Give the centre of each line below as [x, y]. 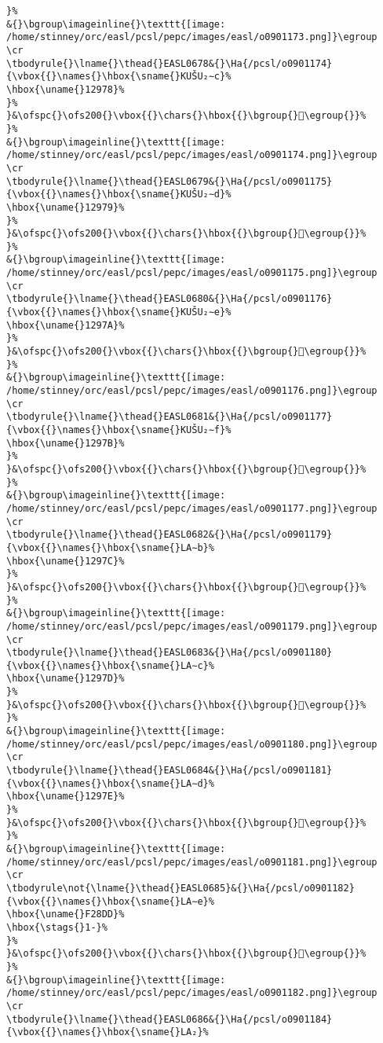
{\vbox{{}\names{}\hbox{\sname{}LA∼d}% [110, 783]
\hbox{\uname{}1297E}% [66, 797]
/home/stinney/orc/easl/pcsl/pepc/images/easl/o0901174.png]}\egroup [192, 155]
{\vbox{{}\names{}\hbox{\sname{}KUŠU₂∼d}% [119, 195]
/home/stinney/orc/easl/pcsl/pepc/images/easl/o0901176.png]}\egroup [192, 391]
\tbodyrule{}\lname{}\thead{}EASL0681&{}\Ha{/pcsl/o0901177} [170, 417]
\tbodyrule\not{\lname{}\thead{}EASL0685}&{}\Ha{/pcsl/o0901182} [181, 888]
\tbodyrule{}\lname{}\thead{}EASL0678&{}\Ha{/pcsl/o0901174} [170, 63]
